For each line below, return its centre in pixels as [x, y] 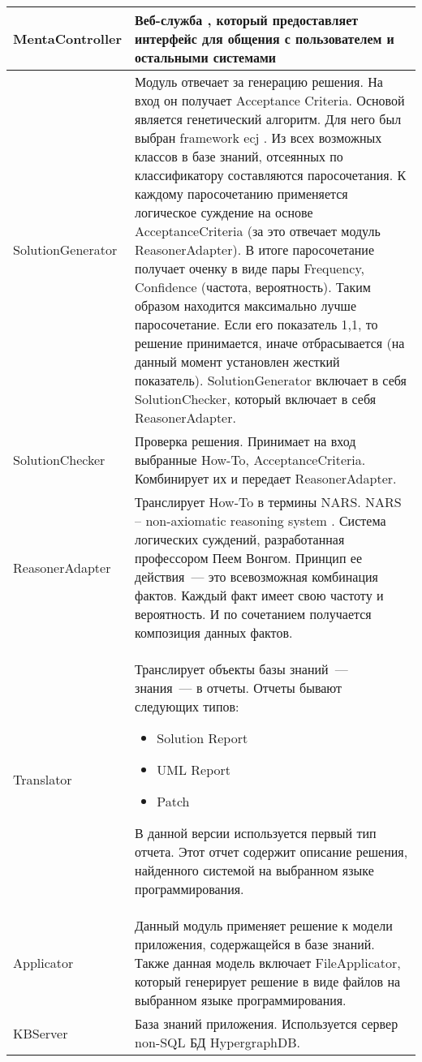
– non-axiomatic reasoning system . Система [261, 520]
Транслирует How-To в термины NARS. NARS [268, 502]
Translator [43, 779]
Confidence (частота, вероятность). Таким [253, 287]
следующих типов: [187, 706]
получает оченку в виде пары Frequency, [250, 268]
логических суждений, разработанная [240, 539]
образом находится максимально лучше [246, 305]
